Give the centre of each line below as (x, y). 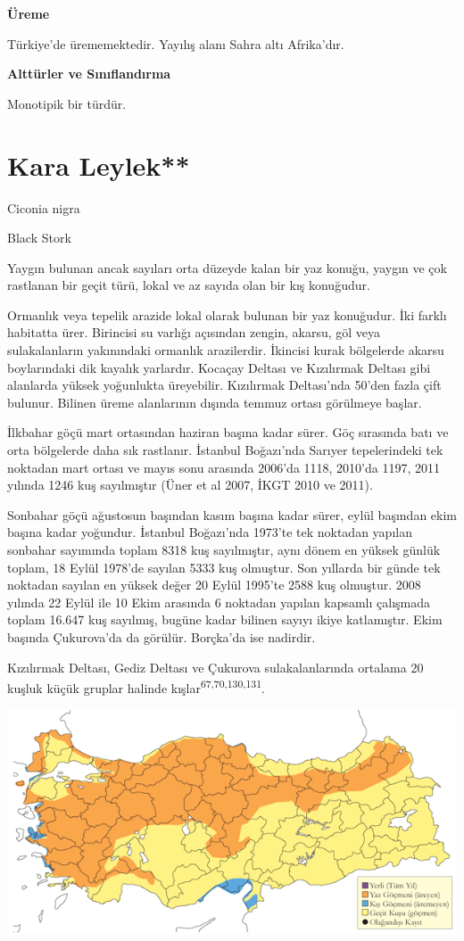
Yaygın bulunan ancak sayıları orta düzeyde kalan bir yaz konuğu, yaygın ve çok (227, 267)
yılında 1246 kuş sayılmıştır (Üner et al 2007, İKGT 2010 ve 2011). (190, 485)
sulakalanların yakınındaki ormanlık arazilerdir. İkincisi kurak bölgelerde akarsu (226, 350)
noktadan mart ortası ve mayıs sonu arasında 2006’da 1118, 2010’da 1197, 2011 (224, 467)
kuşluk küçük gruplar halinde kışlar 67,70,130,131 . (136, 686)
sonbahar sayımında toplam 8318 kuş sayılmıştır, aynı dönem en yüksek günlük (224, 549)
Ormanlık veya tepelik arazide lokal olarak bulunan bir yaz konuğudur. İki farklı (227, 314)
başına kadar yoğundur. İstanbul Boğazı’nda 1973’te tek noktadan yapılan (210, 532)
